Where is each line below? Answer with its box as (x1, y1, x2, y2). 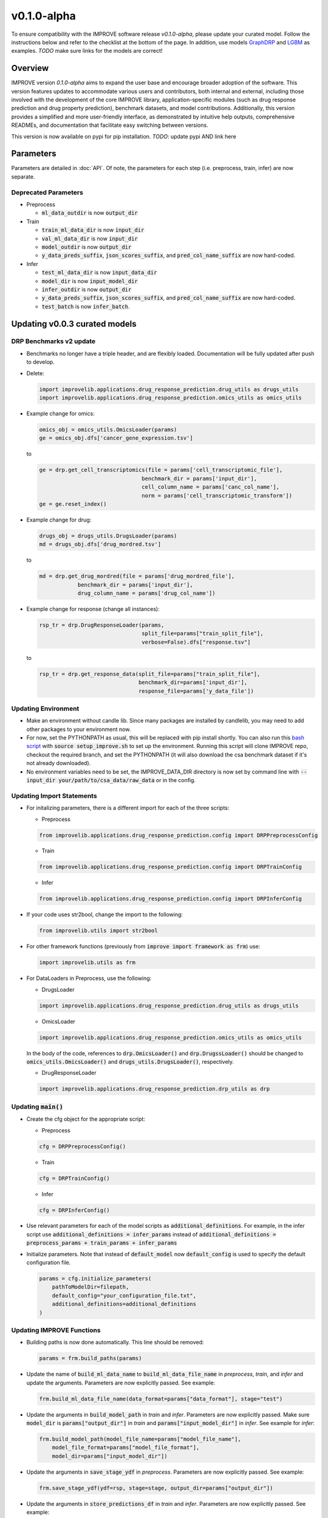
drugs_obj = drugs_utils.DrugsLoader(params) (39, 532, 177, 539)
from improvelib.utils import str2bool (39, 927, 158, 934)
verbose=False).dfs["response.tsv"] (142, 638, 251, 645)
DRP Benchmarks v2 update (11, 337, 96, 345)
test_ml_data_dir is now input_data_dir (41, 269, 157, 276)
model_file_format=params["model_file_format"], (52, 1444, 200, 1451)
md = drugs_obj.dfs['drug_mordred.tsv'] (39, 541, 161, 548)
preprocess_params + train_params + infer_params (26, 1239, 177, 1247)
